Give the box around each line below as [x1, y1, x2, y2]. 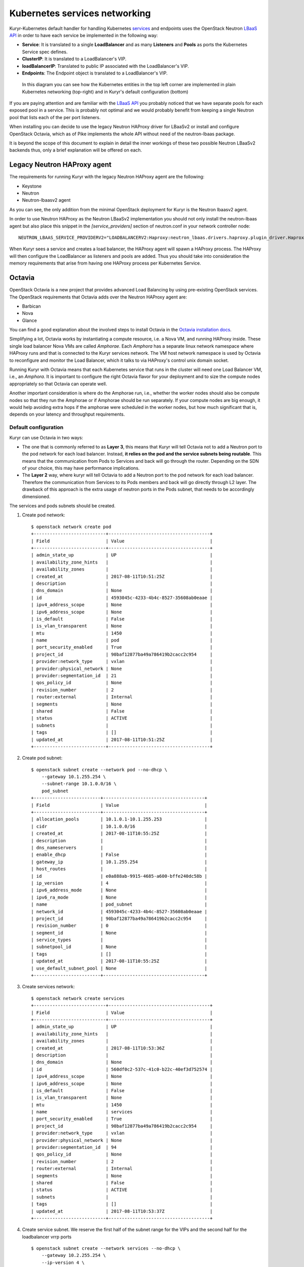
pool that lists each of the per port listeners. [9, 114, 101, 120]
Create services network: [22, 984, 75, 990]
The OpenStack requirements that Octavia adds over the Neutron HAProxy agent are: [9, 294, 187, 300]
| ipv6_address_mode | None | [31, 887, 208, 893]
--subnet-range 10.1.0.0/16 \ [41, 781, 117, 787]
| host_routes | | [31, 866, 208, 872]
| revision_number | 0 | [31, 923, 208, 928]
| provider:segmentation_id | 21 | [31, 673, 213, 679]
